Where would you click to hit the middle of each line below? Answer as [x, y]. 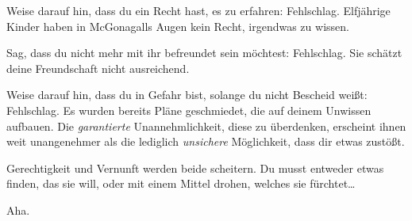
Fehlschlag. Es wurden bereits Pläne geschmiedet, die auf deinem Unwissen [189, 110]
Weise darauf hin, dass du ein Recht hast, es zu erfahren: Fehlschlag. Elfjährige [198, 10]
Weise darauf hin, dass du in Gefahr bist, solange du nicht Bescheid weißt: [187, 95]
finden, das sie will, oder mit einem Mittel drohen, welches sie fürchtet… [181, 183]
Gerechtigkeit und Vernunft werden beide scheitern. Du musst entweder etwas [195, 168]
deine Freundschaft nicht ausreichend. [98, 68]
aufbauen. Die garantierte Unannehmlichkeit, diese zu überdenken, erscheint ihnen [206, 126]
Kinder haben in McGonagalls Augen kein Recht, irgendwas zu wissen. [178, 26]
